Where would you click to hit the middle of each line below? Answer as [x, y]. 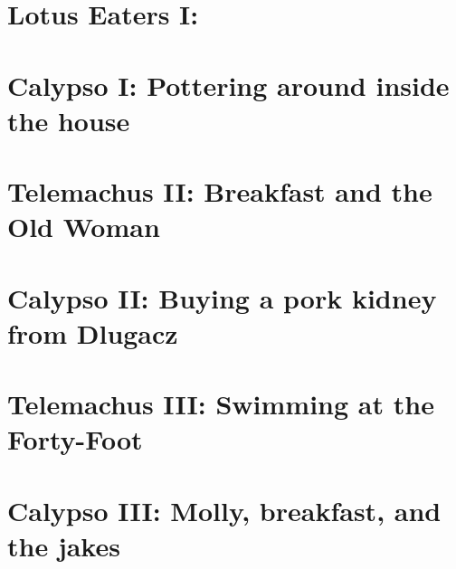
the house [69, 120]
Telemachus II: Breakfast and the [220, 191]
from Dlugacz [93, 332]
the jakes [64, 545]
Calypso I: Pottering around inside [228, 85]
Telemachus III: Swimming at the [221, 404]
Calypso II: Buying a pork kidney [222, 297]
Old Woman [84, 227]
